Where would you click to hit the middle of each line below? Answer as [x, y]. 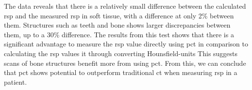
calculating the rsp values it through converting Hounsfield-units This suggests [121, 53]
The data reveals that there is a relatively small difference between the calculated [125, 6]
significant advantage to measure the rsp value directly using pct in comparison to [126, 44]
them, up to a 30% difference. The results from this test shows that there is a [119, 34]
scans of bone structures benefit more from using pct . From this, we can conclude [125, 63]
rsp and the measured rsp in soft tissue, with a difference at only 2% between [119, 15]
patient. [16, 82]
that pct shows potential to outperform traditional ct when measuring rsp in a [121, 72]
